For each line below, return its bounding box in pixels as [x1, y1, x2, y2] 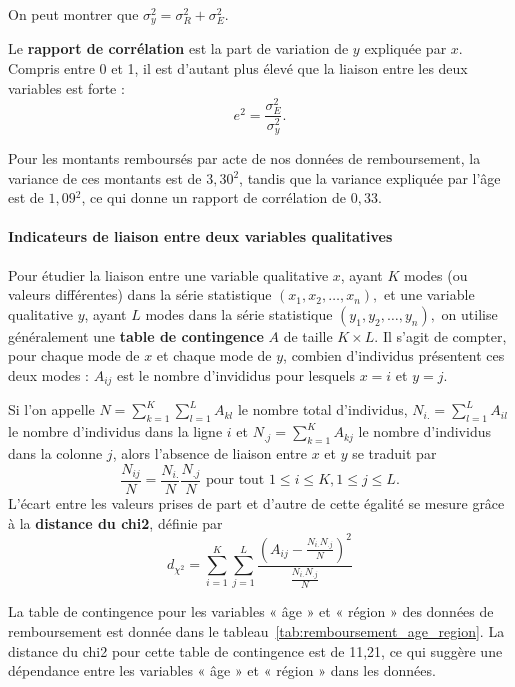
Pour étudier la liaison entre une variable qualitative [8, 264, 329, 285]
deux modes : [8, 364, 89, 385]
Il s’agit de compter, [382, 325, 507, 346]
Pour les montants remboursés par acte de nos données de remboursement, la [8, 147, 481, 168]
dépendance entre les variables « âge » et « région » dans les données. [8, 660, 436, 681]
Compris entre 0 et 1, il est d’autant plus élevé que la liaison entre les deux [8, 58, 468, 79]
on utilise [441, 303, 498, 324]
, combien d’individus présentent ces [283, 345, 505, 366]
